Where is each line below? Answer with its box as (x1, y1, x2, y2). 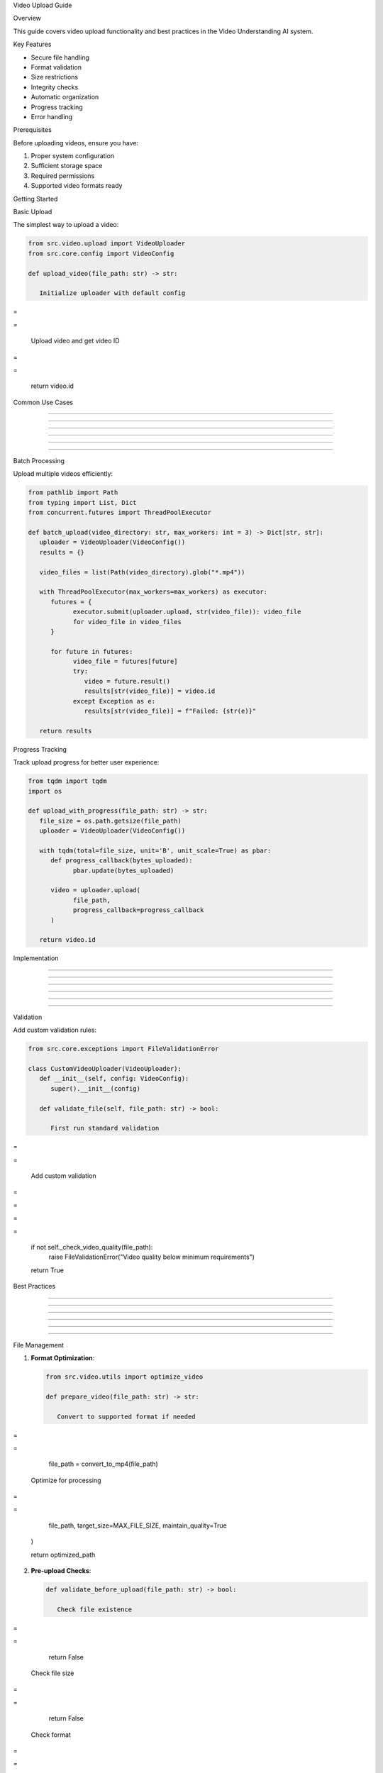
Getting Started (13, 194, 58, 203)
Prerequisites (13, 126, 52, 134)
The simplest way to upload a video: (13, 221, 119, 229)
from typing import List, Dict (28, 499, 138, 506)
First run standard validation (50, 1124, 160, 1133)
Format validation (30, 62, 82, 71)
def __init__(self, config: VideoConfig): (39, 1074, 189, 1083)
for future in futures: (50, 647, 133, 655)
